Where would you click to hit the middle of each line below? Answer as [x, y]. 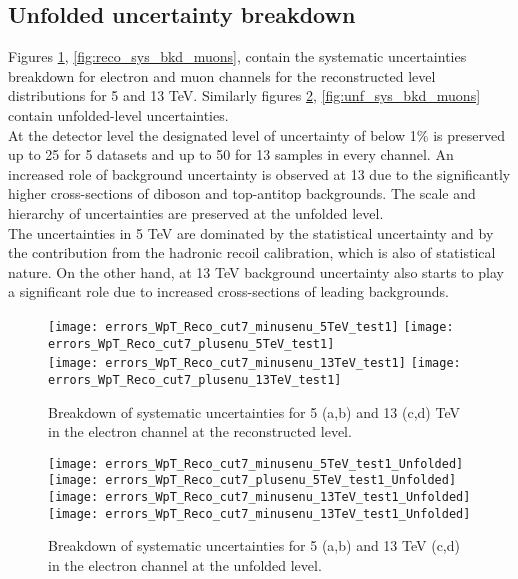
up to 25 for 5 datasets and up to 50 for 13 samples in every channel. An [231, 154]
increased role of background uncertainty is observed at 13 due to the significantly [259, 173]
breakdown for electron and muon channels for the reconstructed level [222, 75]
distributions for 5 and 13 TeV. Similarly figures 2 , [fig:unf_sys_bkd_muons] [244, 95]
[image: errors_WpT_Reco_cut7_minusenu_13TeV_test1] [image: [254, 363]
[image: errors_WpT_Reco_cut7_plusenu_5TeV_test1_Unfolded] [252, 480]
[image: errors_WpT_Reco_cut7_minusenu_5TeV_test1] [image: [251, 326]
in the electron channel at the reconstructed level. [200, 431]
